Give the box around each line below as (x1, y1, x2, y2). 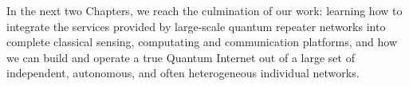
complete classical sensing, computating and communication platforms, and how (6, 33, 398, 50)
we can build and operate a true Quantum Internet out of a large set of (6, 49, 355, 65)
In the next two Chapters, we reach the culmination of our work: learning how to (6, 2, 403, 18)
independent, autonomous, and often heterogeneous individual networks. (6, 64, 360, 81)
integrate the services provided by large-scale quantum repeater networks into (6, 18, 386, 34)
